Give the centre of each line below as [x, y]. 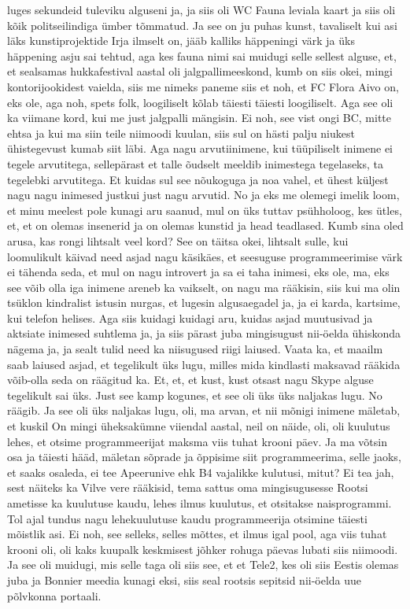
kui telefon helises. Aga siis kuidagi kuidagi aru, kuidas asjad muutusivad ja [190, 317]
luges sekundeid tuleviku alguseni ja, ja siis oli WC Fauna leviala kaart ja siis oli [201, 9]
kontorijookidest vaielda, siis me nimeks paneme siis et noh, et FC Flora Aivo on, [203, 86]
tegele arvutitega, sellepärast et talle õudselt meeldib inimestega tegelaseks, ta [196, 163]
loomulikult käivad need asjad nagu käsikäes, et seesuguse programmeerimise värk [205, 256]
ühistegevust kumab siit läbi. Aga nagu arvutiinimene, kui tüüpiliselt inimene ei [200, 148]
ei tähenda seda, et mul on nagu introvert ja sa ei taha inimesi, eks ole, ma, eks [198, 272]
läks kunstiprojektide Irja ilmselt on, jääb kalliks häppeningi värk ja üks [181, 41]
